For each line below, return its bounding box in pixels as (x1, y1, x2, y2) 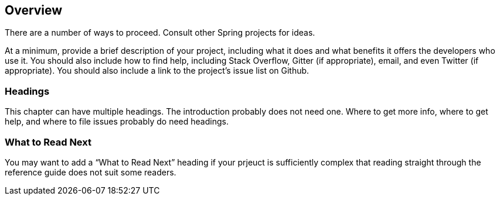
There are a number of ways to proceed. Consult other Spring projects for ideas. (5, 27, 315, 38)
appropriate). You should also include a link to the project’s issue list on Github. (5, 65, 309, 76)
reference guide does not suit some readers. (5, 167, 176, 177)
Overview (5, 3, 63, 18)
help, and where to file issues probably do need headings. (5, 116, 229, 127)
